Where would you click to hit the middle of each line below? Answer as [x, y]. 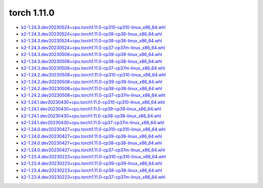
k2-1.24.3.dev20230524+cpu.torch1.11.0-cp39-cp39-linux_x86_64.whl [92, 34]
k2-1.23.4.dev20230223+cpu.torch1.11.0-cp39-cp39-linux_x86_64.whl [92, 164]
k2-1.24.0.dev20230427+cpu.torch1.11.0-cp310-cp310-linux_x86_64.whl [93, 130]
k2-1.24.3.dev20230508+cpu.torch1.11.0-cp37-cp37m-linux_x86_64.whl [93, 68]
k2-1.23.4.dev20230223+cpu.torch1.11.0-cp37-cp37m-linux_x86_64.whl [93, 177]
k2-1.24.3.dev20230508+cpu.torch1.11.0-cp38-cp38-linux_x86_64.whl [92, 61]
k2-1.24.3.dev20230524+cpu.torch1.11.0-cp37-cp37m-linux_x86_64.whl [93, 47]
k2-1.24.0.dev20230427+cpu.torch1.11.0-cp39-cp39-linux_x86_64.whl [92, 136]
